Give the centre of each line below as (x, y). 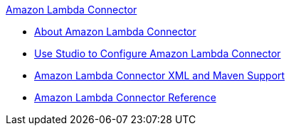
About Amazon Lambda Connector (115, 32)
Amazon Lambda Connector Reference (125, 97)
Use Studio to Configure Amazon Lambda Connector (158, 53)
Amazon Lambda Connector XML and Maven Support (160, 75)
